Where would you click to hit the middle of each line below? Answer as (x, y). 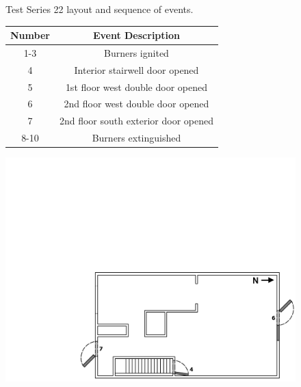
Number (30, 35)
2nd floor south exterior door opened (136, 121)
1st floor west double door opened (136, 86)
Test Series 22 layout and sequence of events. (100, 9)
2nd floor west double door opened (136, 104)
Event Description (136, 35)
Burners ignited (136, 52)
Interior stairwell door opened (136, 69)
